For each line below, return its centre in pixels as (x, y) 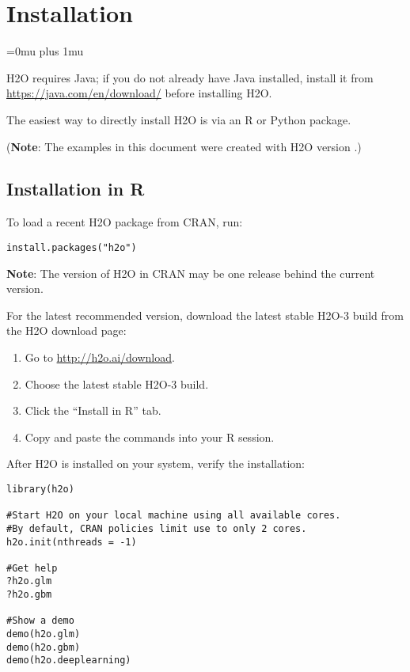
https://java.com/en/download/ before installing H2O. (139, 93)
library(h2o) (40, 489)
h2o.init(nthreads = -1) (72, 542)
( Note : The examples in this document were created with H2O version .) (184, 146)
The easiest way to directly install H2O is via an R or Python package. (179, 119)
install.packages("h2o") (72, 247)
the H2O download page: (66, 330)
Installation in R (76, 189)
